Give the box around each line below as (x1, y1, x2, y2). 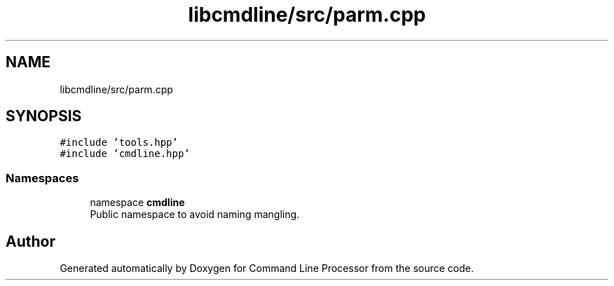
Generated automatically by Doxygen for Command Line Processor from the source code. (60, 262, 474, 275)
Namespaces (6, 170, 79, 185)
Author (6, 232, 55, 250)
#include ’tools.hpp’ (60, 137, 178, 149)
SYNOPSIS (6, 107, 82, 125)
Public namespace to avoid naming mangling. (90, 208, 300, 221)
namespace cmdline (90, 196, 185, 209)
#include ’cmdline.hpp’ (60, 148, 190, 160)
